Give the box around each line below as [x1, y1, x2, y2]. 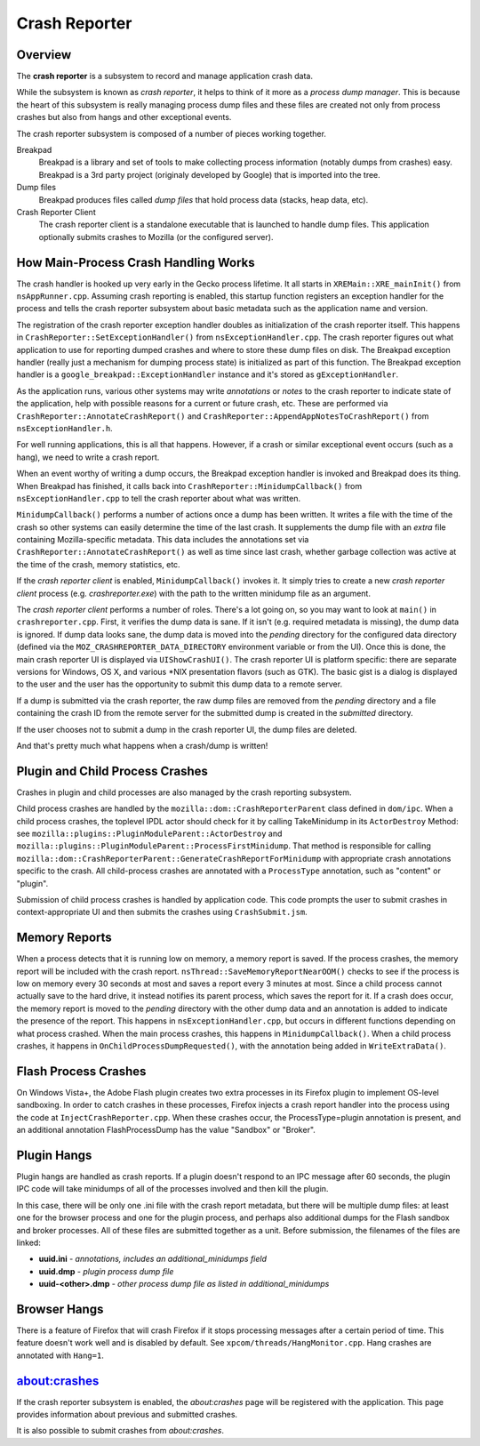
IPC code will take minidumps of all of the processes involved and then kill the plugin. [16, 1184, 329, 1194]
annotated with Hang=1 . [16, 1350, 104, 1361]
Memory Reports [16, 930, 113, 945]
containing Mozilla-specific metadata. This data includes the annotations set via [16, 534, 309, 545]
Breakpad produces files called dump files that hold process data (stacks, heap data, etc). [38, 194, 369, 205]
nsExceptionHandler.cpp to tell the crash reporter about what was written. [16, 493, 301, 503]
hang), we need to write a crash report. [16, 452, 160, 462]
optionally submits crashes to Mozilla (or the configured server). [38, 231, 274, 242]
